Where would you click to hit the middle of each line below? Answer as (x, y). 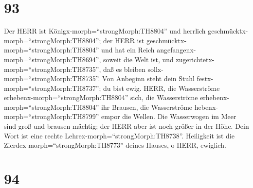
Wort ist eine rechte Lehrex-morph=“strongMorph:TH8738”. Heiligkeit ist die (119, 135)
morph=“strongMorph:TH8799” (52, 116)
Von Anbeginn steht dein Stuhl (148, 78)
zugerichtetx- (195, 59)
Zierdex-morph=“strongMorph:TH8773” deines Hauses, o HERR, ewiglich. (115, 145)
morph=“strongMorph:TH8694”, (53, 59)
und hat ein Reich (128, 50)
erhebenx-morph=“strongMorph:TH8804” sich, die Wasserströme (101, 97)
